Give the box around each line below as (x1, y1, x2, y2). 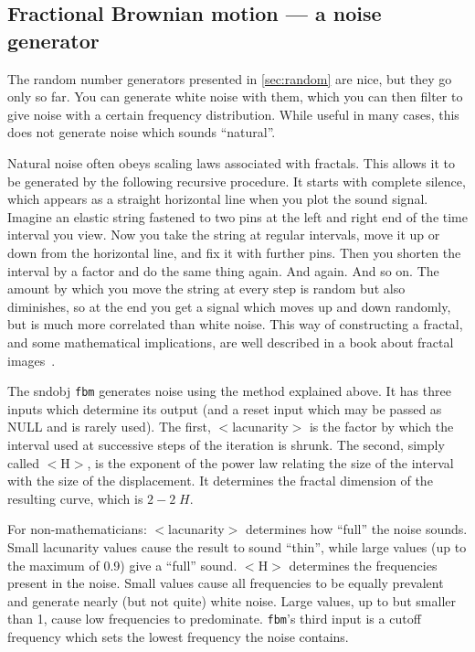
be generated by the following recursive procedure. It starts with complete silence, (7, 171, 466, 190)
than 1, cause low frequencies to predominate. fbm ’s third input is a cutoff (7, 609, 421, 628)
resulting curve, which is (7, 488, 143, 508)
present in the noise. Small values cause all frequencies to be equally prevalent (7, 573, 444, 593)
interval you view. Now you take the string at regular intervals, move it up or (7, 225, 440, 244)
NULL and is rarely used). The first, (7, 417, 211, 436)
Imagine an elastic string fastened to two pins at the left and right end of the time (7, 207, 468, 226)
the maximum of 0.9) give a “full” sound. (7, 555, 237, 574)
